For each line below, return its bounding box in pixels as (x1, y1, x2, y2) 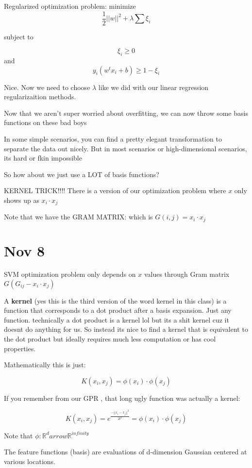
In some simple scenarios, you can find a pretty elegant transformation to (4, 134, 222, 144)
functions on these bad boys (4, 117, 87, 127)
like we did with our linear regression (98, 82, 209, 92)
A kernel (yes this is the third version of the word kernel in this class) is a (4, 295, 227, 306)
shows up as (4, 195, 39, 205)
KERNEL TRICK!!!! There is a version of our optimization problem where (4, 185, 226, 196)
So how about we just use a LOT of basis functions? (4, 169, 159, 179)
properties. (4, 343, 36, 353)
